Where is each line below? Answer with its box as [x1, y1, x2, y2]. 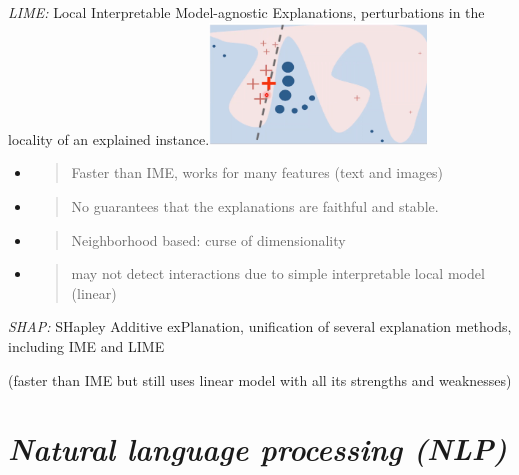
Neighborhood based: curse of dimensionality [71, 229, 346, 250]
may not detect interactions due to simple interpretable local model [71, 263, 485, 284]
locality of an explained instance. [8, 128, 210, 149]
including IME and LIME [8, 335, 165, 356]
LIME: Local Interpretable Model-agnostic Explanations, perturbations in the [8, 2, 485, 22]
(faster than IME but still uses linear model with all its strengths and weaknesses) [8, 369, 512, 390]
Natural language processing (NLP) [8, 428, 508, 470]
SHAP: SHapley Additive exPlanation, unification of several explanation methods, [8, 316, 512, 337]
